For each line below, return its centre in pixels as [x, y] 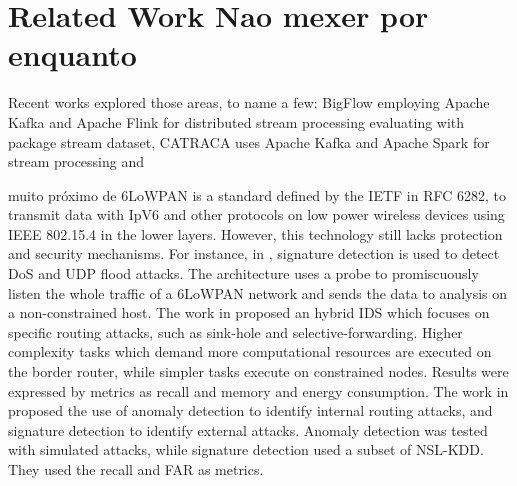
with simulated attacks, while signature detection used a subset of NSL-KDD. [246, 449]
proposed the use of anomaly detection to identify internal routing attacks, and [250, 410]
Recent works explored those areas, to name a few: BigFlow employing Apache [249, 102]
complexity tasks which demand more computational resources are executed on [250, 351]
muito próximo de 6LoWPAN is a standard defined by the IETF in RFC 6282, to [257, 194]
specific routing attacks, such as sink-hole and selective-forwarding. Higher [235, 331]
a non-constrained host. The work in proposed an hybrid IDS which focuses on [249, 312]
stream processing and [76, 161]
